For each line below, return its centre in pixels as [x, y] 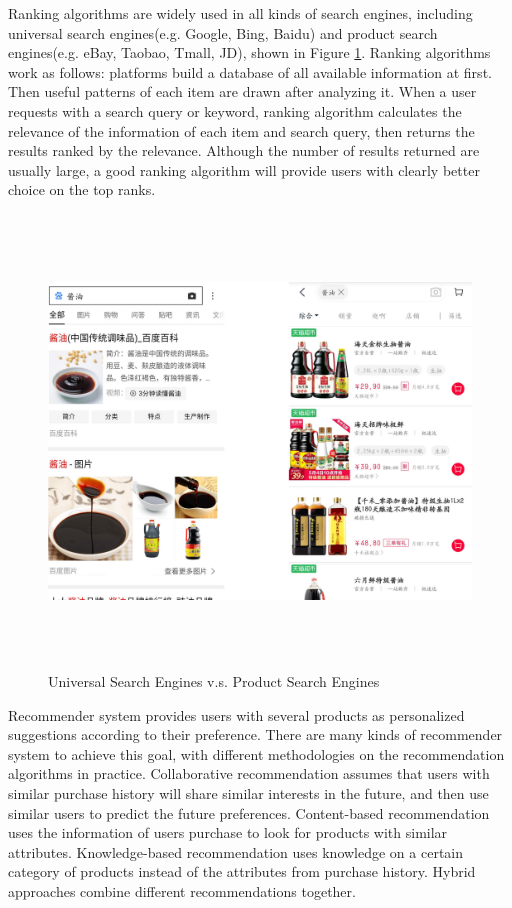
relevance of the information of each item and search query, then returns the [241, 130]
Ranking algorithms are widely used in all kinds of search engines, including [240, 13]
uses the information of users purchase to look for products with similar [228, 832]
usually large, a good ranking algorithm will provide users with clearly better [244, 169]
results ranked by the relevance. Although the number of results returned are [244, 150]
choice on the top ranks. [82, 189]
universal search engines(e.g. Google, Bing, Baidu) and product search [223, 32]
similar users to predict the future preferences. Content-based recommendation [249, 812]
